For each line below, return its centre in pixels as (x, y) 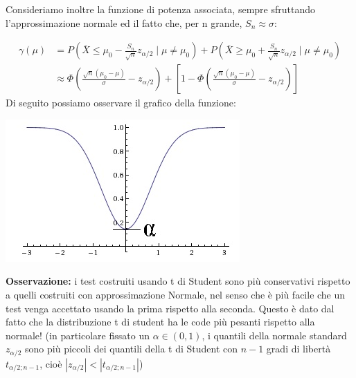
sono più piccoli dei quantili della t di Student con (132, 349)
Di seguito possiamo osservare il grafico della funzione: (121, 103)
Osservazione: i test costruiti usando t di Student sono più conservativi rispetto (178, 281)
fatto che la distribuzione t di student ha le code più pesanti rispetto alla (160, 322)
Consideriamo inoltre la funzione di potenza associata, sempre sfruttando (161, 9)
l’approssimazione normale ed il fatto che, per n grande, (124, 22)
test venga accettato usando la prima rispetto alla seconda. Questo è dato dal (170, 308)
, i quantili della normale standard (274, 335)
